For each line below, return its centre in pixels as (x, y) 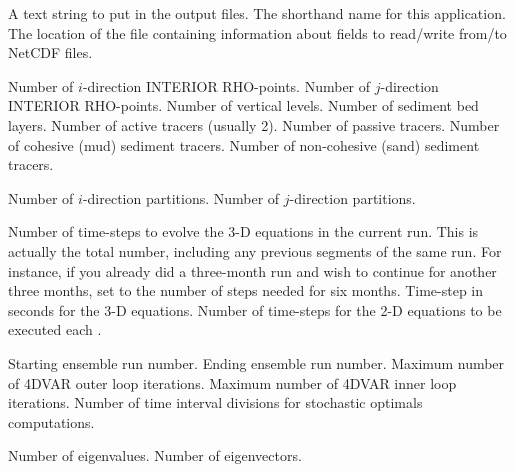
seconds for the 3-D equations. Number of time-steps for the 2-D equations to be (255, 309)
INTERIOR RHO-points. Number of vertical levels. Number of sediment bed (243, 105)
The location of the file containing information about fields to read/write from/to (257, 32)
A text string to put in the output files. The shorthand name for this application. (257, 13)
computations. (51, 421)
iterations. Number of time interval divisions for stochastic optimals (215, 402)
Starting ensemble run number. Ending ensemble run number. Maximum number (256, 362)
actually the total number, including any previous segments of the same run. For (255, 250)
